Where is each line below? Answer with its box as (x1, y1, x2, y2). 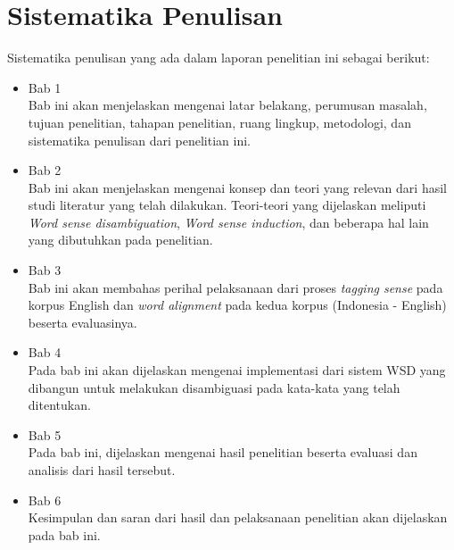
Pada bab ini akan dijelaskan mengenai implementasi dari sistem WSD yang (28, 361, 446, 379)
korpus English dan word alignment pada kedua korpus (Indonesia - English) (28, 296, 447, 314)
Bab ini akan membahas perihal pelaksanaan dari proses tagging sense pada (28, 278, 443, 296)
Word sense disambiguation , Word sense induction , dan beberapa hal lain (28, 212, 429, 231)
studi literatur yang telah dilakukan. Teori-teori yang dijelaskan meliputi (28, 196, 426, 214)
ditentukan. (28, 396, 91, 414)
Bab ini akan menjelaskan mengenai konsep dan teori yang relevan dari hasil (28, 178, 447, 196)
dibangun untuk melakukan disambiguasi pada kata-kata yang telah (28, 378, 400, 396)
